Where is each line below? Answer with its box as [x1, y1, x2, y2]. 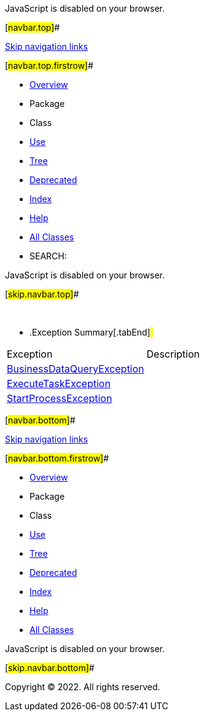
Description [146, 348, 200, 360]
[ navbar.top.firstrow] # [5, 60, 93, 71]
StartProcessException [7, 392, 112, 404]
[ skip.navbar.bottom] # [5, 663, 95, 673]
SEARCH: [29, 251, 67, 261]
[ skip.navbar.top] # [5, 289, 79, 299]
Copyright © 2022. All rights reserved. [5, 682, 160, 692]
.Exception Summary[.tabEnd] [29, 327, 151, 337]
